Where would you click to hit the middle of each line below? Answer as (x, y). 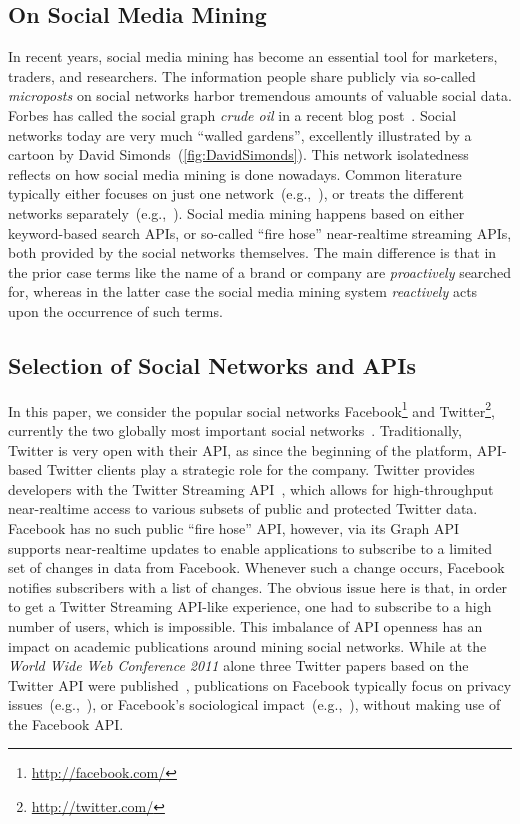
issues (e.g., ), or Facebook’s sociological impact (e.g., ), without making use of (254, 704)
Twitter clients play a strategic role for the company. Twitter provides (260, 469)
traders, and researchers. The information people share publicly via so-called (242, 75)
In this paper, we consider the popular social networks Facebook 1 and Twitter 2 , (251, 409)
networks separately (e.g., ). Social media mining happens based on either (236, 212)
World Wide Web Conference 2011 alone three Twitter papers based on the (238, 665)
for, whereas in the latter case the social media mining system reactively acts (243, 291)
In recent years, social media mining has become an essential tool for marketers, (253, 56)
